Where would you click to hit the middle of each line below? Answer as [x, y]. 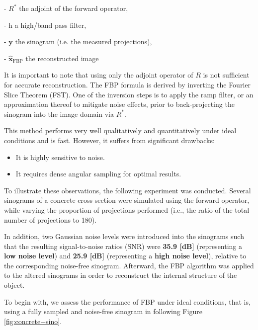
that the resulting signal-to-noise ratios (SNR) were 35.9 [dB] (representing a [123, 246]
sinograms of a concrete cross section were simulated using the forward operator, [127, 200]
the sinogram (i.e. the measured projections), [84, 41]
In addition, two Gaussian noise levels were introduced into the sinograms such [124, 236]
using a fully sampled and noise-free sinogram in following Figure [103, 311]
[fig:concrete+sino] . [33, 321]
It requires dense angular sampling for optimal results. [98, 174]
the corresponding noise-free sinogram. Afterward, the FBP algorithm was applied [129, 265]
